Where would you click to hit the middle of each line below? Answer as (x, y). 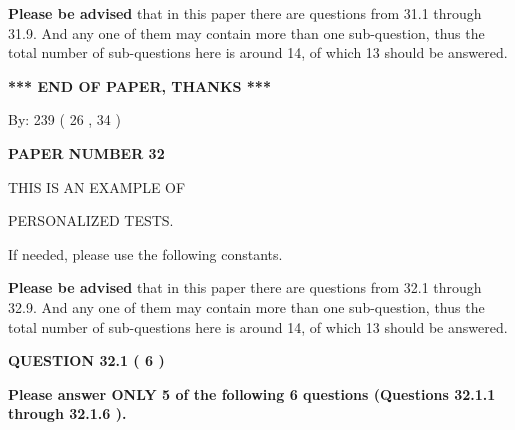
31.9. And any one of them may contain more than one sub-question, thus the (246, 32)
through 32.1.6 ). (67, 413)
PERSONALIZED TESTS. (91, 220)
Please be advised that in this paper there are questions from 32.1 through (245, 287)
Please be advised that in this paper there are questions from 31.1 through (245, 13)
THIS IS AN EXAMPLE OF (97, 186)
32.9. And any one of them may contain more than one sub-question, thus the (246, 306)
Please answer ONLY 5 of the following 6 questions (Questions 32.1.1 (252, 393)
